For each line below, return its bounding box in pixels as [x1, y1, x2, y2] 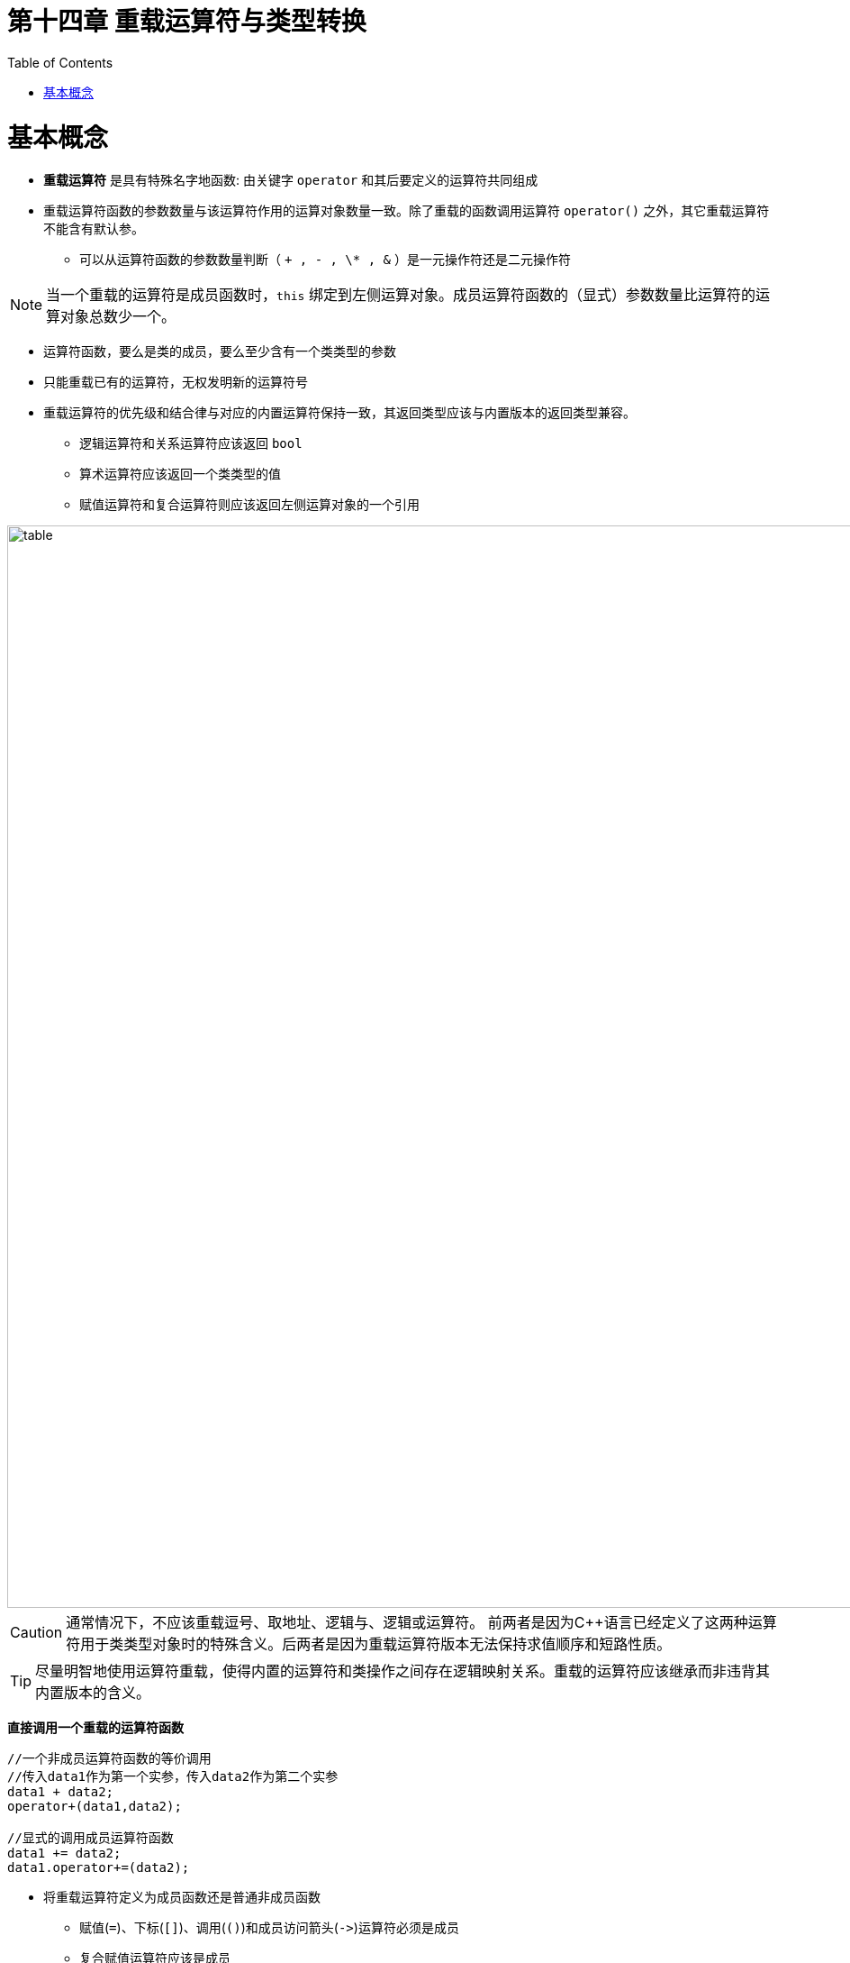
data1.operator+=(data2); [7, 1860, 190, 1876]
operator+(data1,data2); [7, 1799, 182, 1814]
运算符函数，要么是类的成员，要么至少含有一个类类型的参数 [43, 343, 396, 360]
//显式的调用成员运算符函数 [7, 1831, 174, 1846]
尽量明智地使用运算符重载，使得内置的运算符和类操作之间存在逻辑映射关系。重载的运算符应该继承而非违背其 [35, 1662, 771, 1681]
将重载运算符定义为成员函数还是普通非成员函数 [43, 1889, 321, 1905]
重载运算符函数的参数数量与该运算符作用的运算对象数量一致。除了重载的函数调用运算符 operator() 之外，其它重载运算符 [43, 203, 770, 219]
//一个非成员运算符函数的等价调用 [7, 1751, 212, 1767]
